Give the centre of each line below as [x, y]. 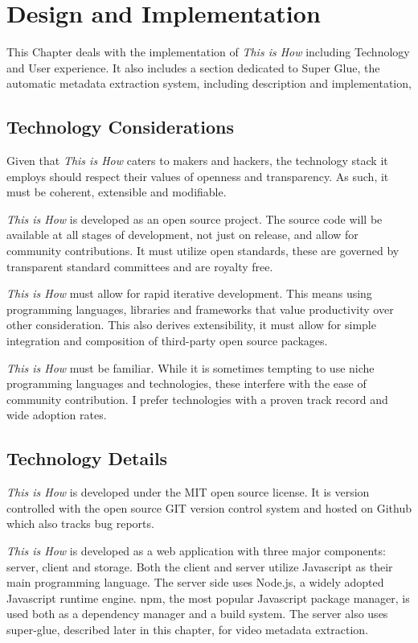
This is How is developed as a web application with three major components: [196, 550]
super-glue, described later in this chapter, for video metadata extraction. [188, 629]
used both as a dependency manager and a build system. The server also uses [197, 614]
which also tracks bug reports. [80, 523]
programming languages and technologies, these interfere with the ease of [186, 383]
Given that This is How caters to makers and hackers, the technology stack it [197, 161]
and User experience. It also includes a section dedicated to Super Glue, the [193, 67]
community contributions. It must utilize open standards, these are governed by [203, 251]
